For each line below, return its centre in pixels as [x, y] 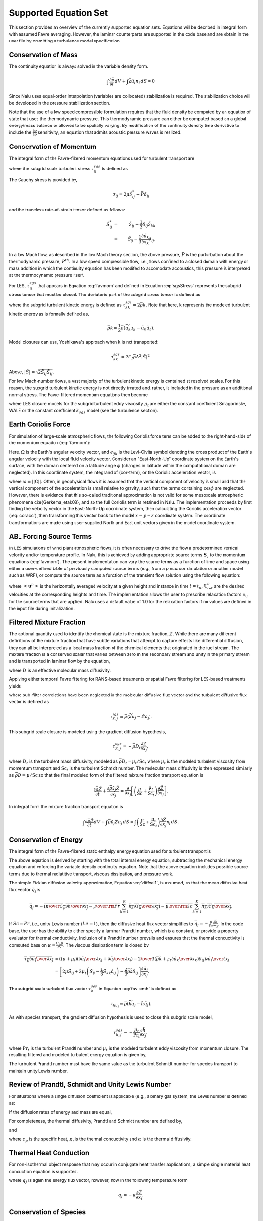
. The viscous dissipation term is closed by [106, 945]
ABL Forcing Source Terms [50, 537]
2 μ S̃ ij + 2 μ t [75, 972]
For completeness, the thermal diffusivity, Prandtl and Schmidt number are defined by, [96, 1121]
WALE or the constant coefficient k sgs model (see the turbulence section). [84, 411]
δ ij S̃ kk [149, 225]
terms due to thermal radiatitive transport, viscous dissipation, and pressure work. [91, 874]
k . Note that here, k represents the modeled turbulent [197, 305]
